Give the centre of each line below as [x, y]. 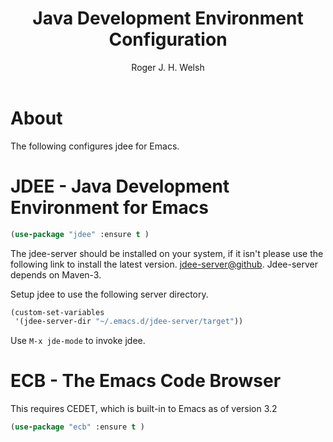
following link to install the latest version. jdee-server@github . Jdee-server [164, 264]
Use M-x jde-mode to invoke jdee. [78, 341]
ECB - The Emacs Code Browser [146, 381]
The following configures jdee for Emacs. [95, 146]
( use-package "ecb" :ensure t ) [77, 427]
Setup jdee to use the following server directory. [109, 294]
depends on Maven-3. [56, 274]
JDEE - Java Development [120, 186]
